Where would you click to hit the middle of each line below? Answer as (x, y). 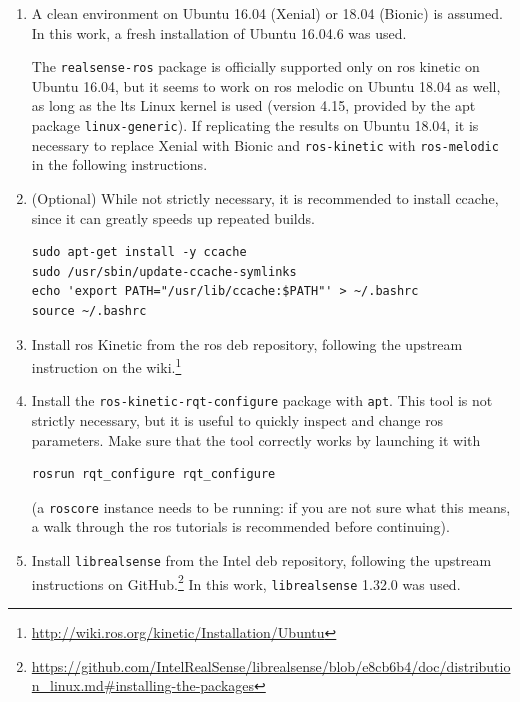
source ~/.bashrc (89, 310)
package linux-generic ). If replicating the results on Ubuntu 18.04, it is (255, 125)
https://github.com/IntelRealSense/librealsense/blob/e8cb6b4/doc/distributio (271, 665)
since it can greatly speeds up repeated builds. (173, 217)
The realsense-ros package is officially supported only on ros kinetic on (255, 66)
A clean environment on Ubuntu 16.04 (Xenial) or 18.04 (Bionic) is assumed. (267, 13)
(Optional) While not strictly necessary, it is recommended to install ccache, (265, 197)
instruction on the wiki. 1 (106, 365)
